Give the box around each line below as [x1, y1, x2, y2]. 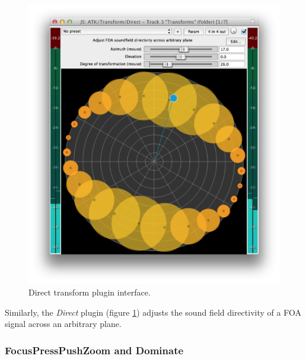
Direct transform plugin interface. [28, 285, 151, 298]
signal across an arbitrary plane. [5, 317, 122, 330]
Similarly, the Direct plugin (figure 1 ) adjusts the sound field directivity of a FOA [5, 306, 301, 318]
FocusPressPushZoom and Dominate [5, 342, 184, 357]
